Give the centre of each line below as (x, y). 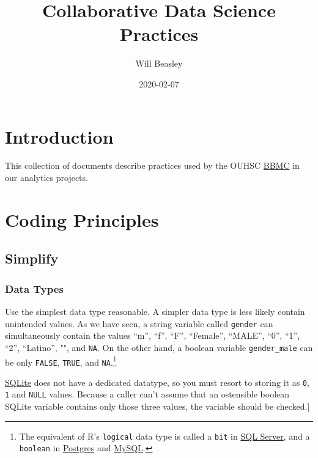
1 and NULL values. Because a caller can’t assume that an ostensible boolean (147, 394)
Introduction (59, 136)
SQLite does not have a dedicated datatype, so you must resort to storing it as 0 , (157, 382)
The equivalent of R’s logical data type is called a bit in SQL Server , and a (165, 436)
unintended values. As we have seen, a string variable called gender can (139, 323)
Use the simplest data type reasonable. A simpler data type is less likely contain (155, 311)
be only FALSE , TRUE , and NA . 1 (61, 361)
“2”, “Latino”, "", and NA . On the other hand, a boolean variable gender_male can (159, 347)
